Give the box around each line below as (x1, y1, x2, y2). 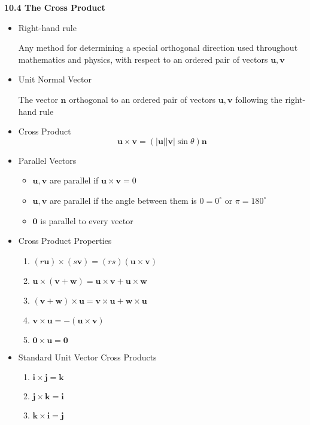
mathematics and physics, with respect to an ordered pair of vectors (18, 53, 268, 65)
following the (235, 93, 282, 105)
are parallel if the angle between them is (49, 194, 197, 206)
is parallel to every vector (40, 214, 133, 227)
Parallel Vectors (18, 154, 77, 166)
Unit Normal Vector (18, 73, 92, 85)
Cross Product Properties (18, 234, 112, 247)
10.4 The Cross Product (4, 1, 105, 13)
